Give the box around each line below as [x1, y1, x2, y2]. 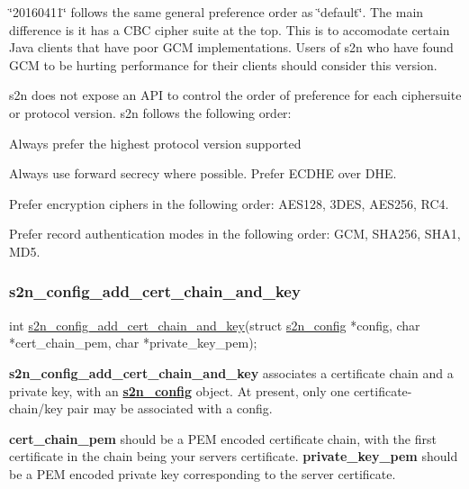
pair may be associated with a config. [67, 399, 273, 418]
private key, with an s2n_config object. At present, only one [9, 381, 350, 400]
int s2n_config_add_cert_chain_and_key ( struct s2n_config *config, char [9, 315, 420, 334]
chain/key [9, 399, 63, 418]
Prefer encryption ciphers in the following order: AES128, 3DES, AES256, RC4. [9, 194, 449, 213]
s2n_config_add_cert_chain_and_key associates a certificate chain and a [9, 363, 454, 382]
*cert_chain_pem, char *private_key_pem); [9, 333, 257, 352]
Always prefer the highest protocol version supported [9, 133, 302, 152]
